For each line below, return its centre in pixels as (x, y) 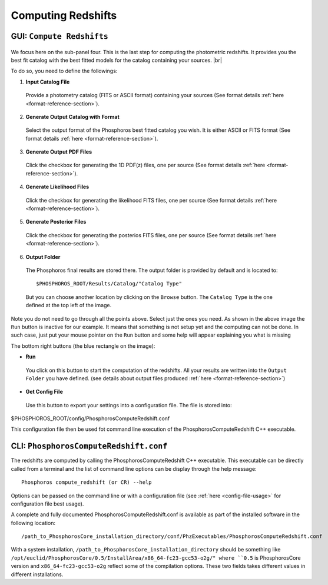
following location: (33, 523)
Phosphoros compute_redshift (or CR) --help (87, 482)
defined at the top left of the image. (69, 305)
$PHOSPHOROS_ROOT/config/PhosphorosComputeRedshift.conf (90, 418)
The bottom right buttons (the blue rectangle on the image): (83, 346)
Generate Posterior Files (56, 222)
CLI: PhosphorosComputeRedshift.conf (89, 446)
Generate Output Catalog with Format (73, 117)
